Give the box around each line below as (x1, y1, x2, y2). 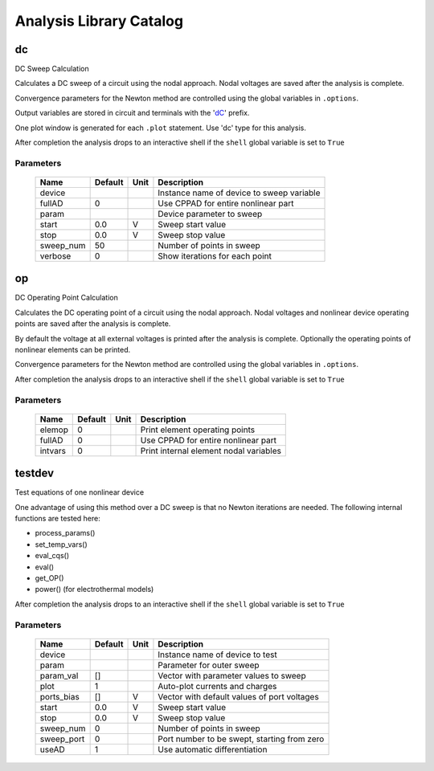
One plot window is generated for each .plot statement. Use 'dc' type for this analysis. (14, 123, 307, 133)
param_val (39, 670, 79, 681)
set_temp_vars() (35, 539, 88, 549)
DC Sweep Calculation (14, 64, 89, 74)
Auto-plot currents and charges (158, 680, 277, 691)
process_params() (35, 528, 96, 538)
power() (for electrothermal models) (35, 585, 154, 594)
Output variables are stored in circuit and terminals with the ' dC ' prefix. (14, 108, 250, 118)
